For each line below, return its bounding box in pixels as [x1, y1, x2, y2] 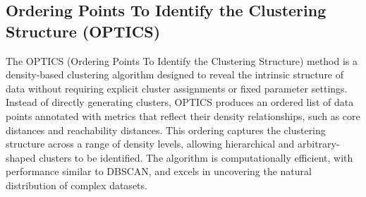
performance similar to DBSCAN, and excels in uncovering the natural [6, 164, 312, 179]
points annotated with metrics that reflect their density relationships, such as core [6, 108, 360, 123]
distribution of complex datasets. [6, 177, 147, 192]
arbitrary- [297, 136, 340, 151]
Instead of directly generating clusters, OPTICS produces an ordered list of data [6, 95, 354, 109]
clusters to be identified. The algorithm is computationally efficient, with [39, 150, 353, 165]
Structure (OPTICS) [6, 20, 161, 42]
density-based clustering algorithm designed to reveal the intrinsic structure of [6, 67, 344, 82]
